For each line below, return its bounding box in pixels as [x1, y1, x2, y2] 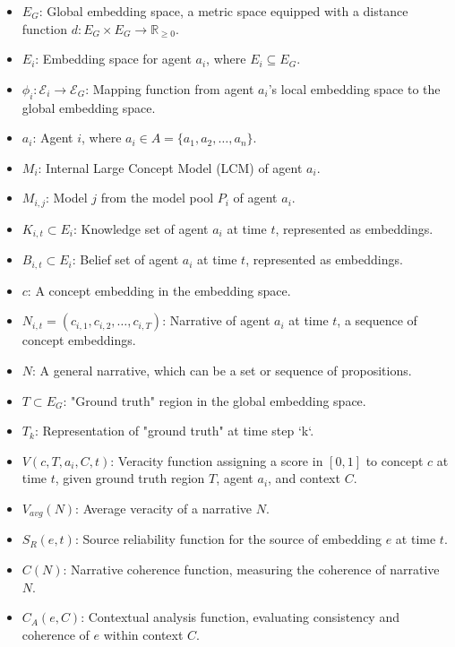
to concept [365, 451, 424, 470]
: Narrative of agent [162, 311, 270, 330]
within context [103, 625, 184, 643]
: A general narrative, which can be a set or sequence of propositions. [32, 360, 412, 379]
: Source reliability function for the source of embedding [74, 530, 382, 548]
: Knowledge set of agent [73, 219, 209, 237]
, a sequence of [337, 311, 417, 330]
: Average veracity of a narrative [75, 498, 253, 517]
